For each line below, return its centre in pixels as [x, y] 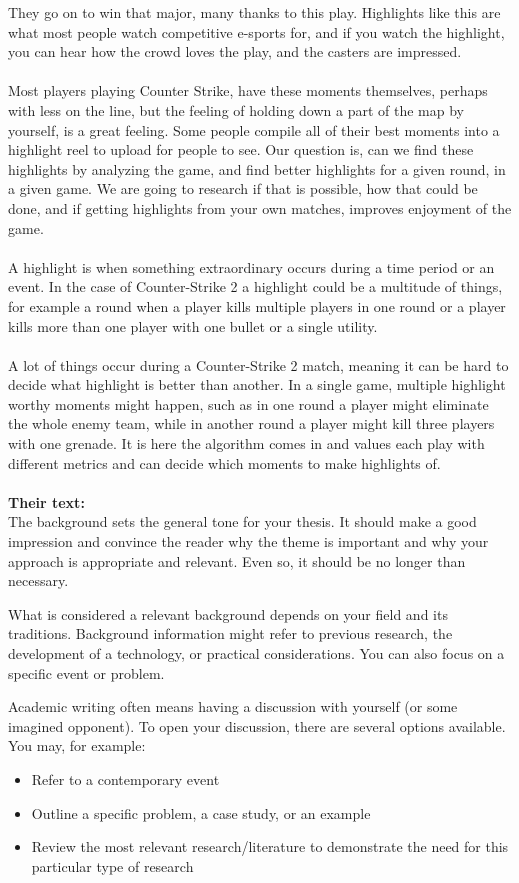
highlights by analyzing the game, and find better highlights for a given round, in [257, 168]
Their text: [46, 501]
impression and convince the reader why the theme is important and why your [248, 541]
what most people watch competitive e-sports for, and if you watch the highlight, [256, 31]
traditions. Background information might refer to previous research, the [230, 633]
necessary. [38, 580]
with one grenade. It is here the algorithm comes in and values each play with [246, 443]
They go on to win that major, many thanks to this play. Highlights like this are [254, 12]
